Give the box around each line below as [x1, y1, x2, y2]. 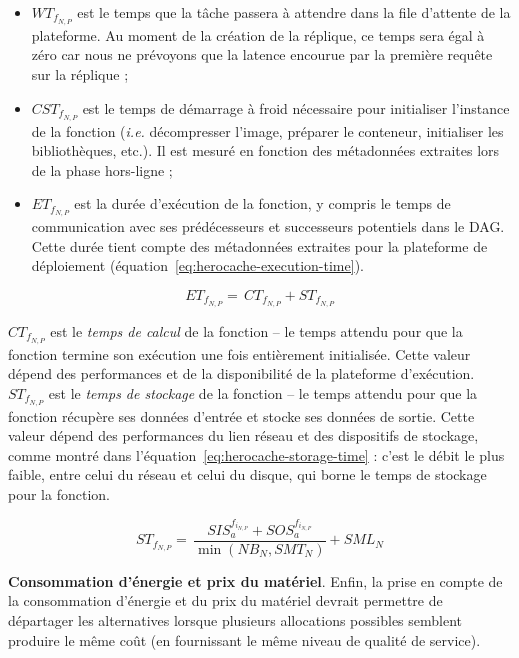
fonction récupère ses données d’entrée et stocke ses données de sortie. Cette [8, 405, 475, 426]
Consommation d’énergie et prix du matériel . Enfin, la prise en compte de [8, 570, 503, 591]
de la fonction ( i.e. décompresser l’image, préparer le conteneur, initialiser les [31, 120, 504, 141]
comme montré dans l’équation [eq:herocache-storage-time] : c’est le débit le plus [8, 444, 505, 465]
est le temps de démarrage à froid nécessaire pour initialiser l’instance [82, 97, 510, 118]
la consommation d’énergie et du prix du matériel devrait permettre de [8, 590, 443, 611]
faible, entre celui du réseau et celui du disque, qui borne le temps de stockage [8, 464, 487, 485]
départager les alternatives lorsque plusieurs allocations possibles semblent [8, 610, 463, 631]
